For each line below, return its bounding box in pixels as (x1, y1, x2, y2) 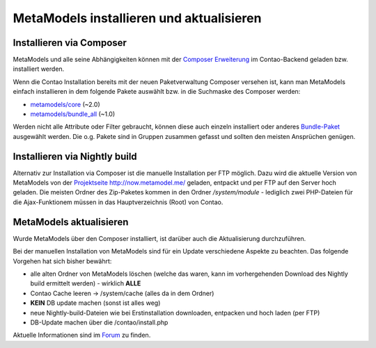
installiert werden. (13, 65, 65, 73)
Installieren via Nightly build (13, 150, 137, 163)
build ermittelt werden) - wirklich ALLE (30, 279, 141, 288)
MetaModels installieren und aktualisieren (13, 10, 262, 26)
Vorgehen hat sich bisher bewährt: (13, 257, 112, 265)
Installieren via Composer (13, 37, 127, 49)
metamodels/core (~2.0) (30, 100, 100, 108)
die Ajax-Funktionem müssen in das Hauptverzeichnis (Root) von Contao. (13, 198, 224, 206)
